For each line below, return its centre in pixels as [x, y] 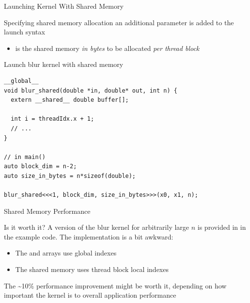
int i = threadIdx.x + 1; [53, 119]
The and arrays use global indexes [66, 253]
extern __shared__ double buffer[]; [70, 100]
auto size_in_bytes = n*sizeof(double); [70, 176]
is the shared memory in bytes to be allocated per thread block [107, 48]
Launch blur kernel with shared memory [64, 64]
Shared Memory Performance [47, 211]
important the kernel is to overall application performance [90, 295]
